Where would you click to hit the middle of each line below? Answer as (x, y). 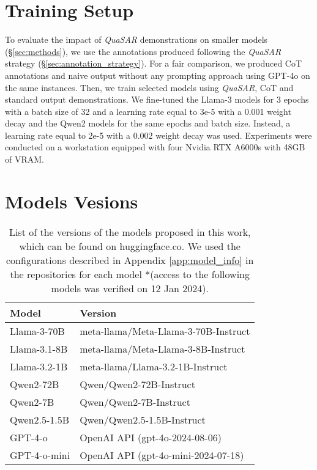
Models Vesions (72, 201)
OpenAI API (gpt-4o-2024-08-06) (151, 437)
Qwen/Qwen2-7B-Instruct (135, 402)
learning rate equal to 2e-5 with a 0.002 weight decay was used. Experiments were (158, 135)
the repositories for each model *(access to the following (130, 274)
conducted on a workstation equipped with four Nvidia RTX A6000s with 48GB (155, 147)
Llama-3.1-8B (39, 348)
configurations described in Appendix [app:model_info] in (130, 260)
